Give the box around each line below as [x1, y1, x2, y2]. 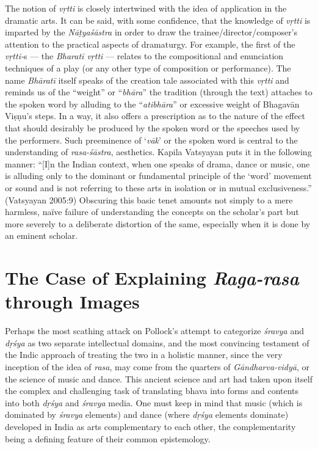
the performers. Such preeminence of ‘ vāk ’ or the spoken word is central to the [5, 133, 298, 146]
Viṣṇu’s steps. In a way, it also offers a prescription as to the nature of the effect [5, 109, 305, 122]
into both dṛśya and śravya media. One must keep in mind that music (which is [5, 396, 303, 409]
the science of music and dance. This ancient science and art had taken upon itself [5, 372, 313, 385]
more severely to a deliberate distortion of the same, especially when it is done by [5, 217, 311, 230]
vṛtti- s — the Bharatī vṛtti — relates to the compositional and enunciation [5, 49, 284, 62]
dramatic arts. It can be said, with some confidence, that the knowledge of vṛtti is [5, 13, 311, 26]
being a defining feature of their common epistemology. [5, 432, 211, 445]
